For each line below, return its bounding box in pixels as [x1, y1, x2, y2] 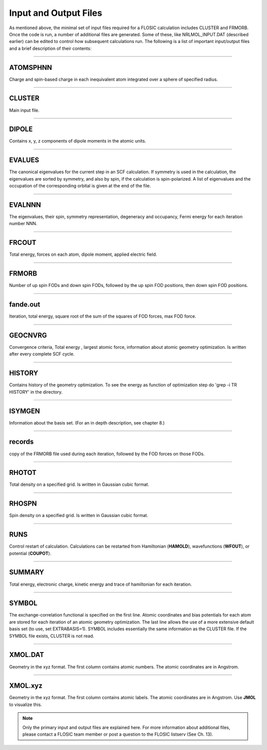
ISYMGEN [9, 407, 41, 415]
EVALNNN [9, 200, 42, 209]
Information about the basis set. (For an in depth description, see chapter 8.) [9, 420, 165, 425]
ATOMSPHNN [9, 63, 52, 72]
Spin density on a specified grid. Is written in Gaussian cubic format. [9, 513, 148, 518]
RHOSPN [9, 500, 37, 508]
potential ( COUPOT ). [9, 550, 51, 556]
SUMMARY [9, 568, 44, 576]
